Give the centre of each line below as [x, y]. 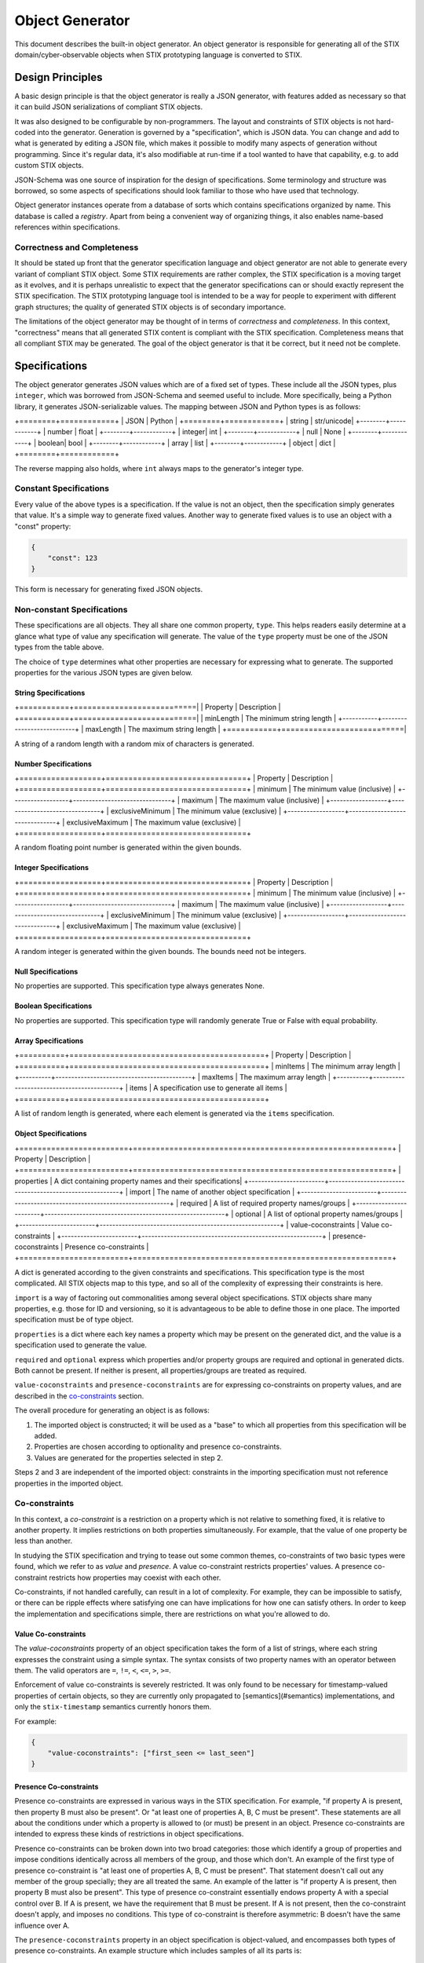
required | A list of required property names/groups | [265, 1203]
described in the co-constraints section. [79, 1396]
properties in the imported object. [69, 1483]
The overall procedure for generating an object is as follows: [112, 1410]
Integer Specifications [52, 868]
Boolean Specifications [53, 1006]
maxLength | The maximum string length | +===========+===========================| [246, 729]
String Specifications [50, 693]
